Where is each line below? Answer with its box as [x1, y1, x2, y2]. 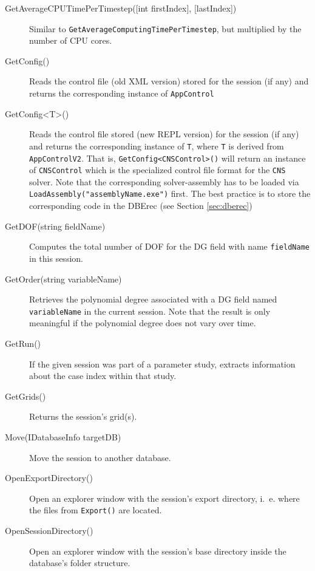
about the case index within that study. [29, 369, 177, 382]
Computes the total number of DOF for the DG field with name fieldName [29, 240, 310, 253]
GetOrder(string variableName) [5, 272, 122, 285]
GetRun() [5, 337, 41, 349]
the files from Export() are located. [29, 504, 162, 516]
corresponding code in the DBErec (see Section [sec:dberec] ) [29, 199, 252, 212]
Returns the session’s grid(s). [29, 410, 137, 423]
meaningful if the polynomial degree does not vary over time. [29, 316, 256, 329]
